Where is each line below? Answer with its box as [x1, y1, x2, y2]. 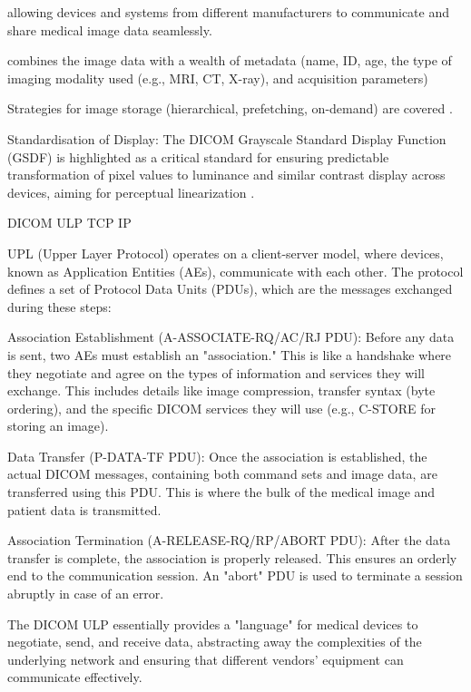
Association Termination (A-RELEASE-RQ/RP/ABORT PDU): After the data [7, 531, 451, 550]
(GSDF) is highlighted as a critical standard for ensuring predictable [7, 147, 389, 166]
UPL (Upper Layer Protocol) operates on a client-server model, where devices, [7, 243, 444, 262]
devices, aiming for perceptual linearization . [7, 182, 255, 201]
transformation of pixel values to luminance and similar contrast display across [7, 165, 446, 184]
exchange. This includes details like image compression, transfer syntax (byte [7, 381, 436, 400]
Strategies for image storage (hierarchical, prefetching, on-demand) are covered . [7, 99, 453, 118]
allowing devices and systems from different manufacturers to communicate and [7, 3, 450, 21]
